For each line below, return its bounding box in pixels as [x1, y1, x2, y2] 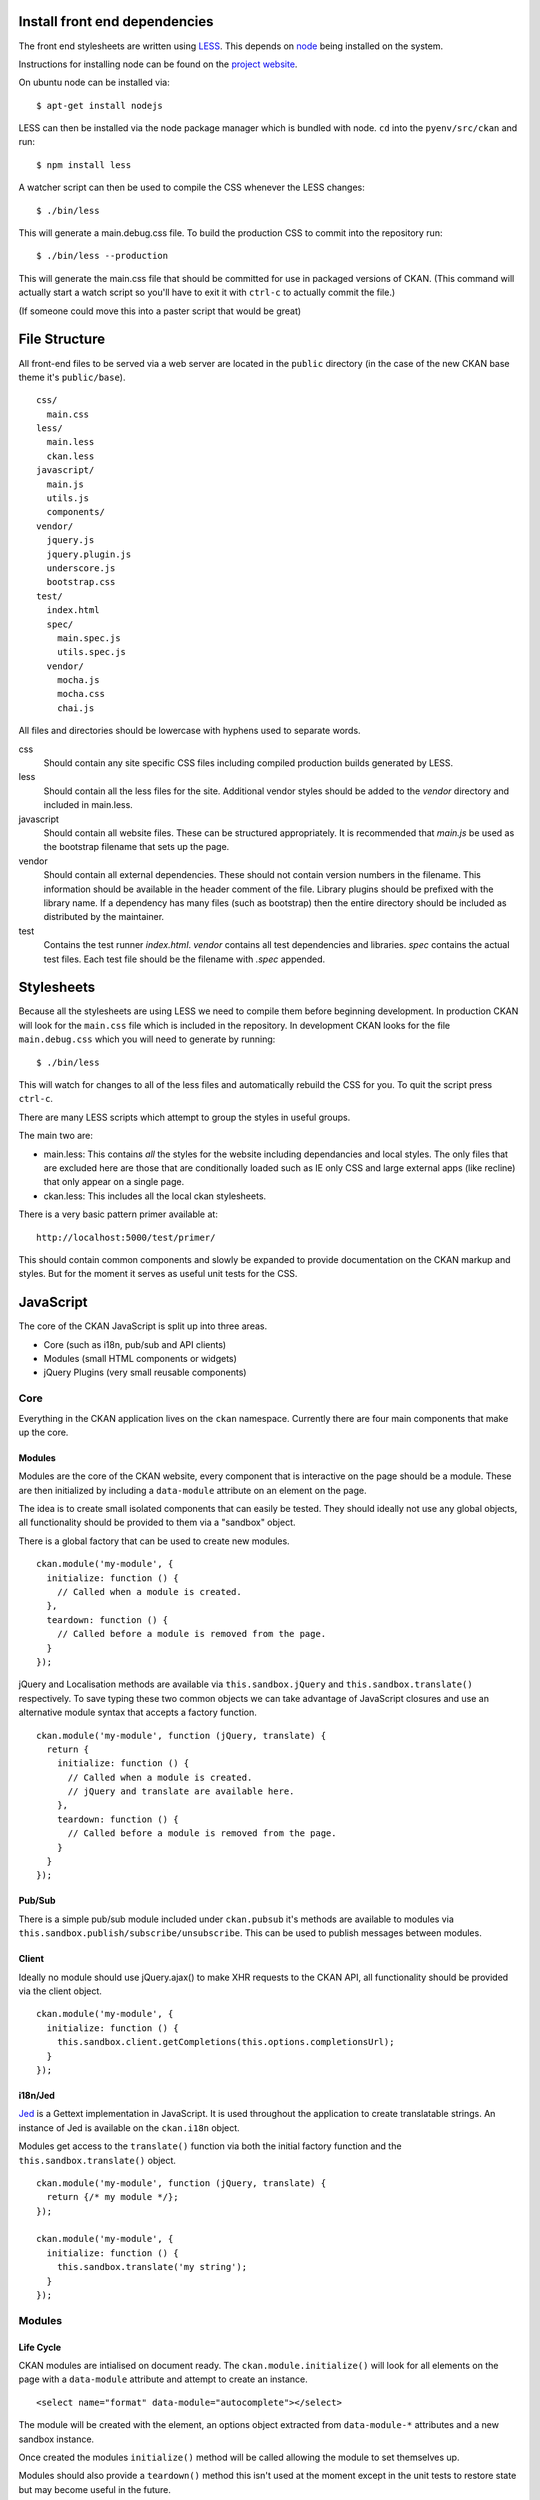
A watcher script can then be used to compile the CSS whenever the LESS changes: [18, 181, 365, 194]
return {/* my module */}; [46, 2191, 179, 2203]
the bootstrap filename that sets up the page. [43, 841, 230, 853]
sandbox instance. [18, 2433, 95, 2445]
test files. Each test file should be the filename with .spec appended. [43, 953, 325, 965]
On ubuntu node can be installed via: [18, 76, 170, 89]
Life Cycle [18, 2341, 62, 2353]
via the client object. [18, 1985, 102, 1997]
